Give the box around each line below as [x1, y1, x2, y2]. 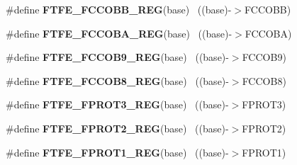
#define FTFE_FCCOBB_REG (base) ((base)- [6, 2, 232, 16]
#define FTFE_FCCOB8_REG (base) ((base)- [6, 73, 229, 88]
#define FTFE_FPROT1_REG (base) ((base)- [6, 144, 229, 159]
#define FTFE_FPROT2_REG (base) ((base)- [6, 120, 229, 135]
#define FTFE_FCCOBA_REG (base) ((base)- [6, 25, 232, 40]
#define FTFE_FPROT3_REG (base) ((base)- [6, 97, 229, 112]
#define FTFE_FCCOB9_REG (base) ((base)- [6, 50, 229, 64]
